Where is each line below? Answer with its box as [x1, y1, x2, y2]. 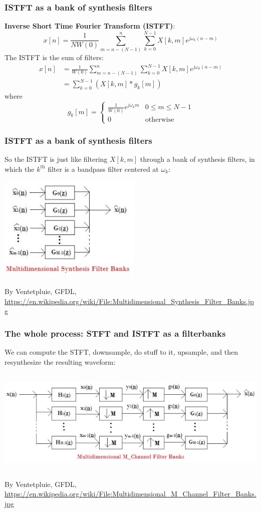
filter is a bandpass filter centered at [48, 163, 159, 174]
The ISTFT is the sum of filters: [5, 52, 104, 62]
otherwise [145, 116, 174, 123]
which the [5, 163, 35, 174]
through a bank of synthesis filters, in [140, 154, 255, 164]
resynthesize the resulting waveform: [5, 356, 116, 367]
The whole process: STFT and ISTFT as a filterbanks [5, 327, 226, 339]
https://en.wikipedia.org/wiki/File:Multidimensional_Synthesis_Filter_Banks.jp [5, 296, 254, 306]
